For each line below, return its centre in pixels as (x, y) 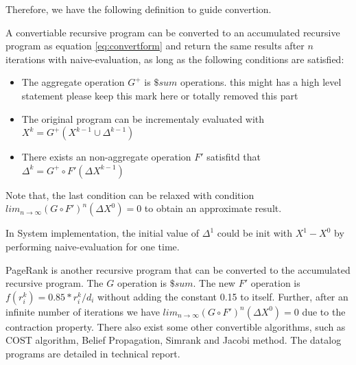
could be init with (255, 233)
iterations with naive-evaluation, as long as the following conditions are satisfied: (175, 59)
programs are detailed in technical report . (93, 353)
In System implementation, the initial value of (103, 233)
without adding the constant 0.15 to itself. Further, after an (223, 296)
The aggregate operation (73, 82)
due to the (324, 311)
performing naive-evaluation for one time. (93, 246)
